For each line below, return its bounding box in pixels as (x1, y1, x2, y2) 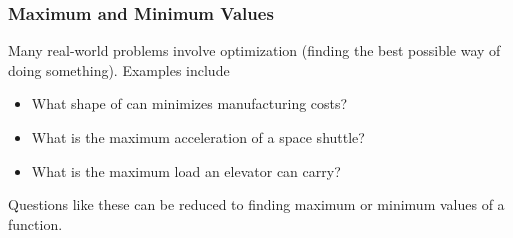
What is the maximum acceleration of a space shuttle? (31, 127, 365, 147)
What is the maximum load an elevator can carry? (31, 160, 341, 181)
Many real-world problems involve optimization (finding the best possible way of (8, 40, 501, 61)
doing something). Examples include (8, 59, 230, 80)
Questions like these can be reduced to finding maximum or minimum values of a (8, 194, 505, 215)
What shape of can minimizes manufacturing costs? (31, 93, 348, 114)
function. (8, 213, 63, 234)
